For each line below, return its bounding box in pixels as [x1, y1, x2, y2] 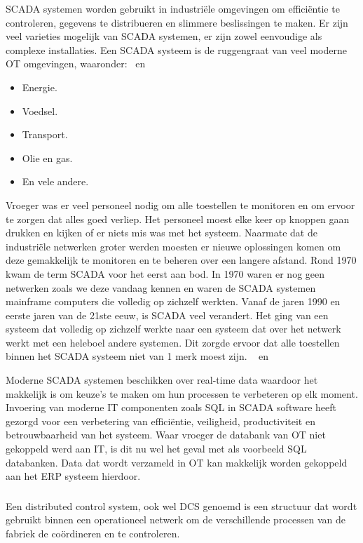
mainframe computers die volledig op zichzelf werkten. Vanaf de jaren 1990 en [6, 294, 341, 309]
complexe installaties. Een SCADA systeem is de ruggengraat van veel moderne [6, 42, 347, 57]
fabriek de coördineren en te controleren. [6, 525, 180, 540]
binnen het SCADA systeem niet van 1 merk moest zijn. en [6, 349, 268, 363]
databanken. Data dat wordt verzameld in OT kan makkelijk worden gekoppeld [6, 455, 348, 469]
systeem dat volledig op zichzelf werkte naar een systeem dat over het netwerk [6, 321, 341, 336]
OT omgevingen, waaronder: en [6, 56, 146, 71]
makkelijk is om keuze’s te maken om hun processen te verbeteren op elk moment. [6, 386, 358, 401]
